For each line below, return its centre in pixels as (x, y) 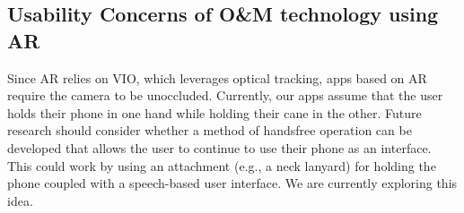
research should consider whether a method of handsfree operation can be (210, 130)
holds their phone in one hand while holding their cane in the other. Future (214, 112)
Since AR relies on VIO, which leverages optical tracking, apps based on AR (217, 77)
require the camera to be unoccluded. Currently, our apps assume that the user (225, 95)
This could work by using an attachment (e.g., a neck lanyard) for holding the (222, 165)
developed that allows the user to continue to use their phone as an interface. (219, 147)
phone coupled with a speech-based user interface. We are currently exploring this (232, 183)
